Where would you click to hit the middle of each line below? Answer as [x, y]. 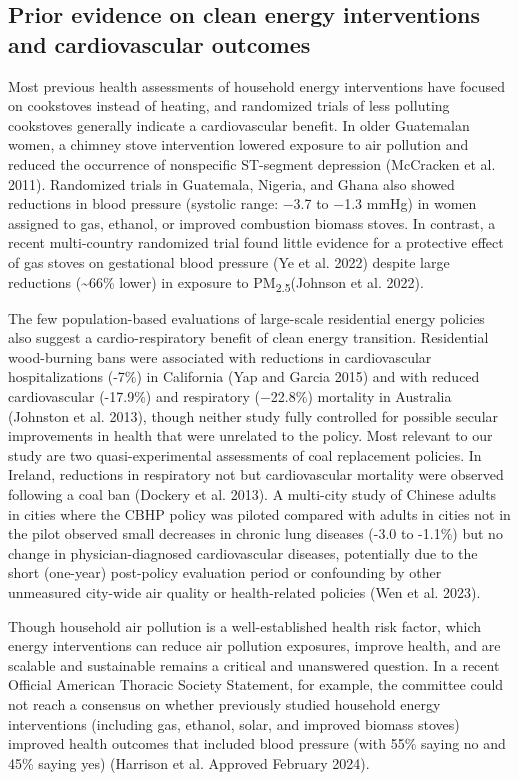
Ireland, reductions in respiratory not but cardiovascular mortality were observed [256, 474]
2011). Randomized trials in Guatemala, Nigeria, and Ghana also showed [231, 183]
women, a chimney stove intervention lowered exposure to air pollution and [238, 144]
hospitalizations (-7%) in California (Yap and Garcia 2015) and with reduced [244, 376]
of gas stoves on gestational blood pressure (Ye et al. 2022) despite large [229, 261]
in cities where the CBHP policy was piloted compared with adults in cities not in [259, 513]
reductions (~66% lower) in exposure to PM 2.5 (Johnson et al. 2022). [216, 283]
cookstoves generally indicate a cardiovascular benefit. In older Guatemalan [239, 124]
